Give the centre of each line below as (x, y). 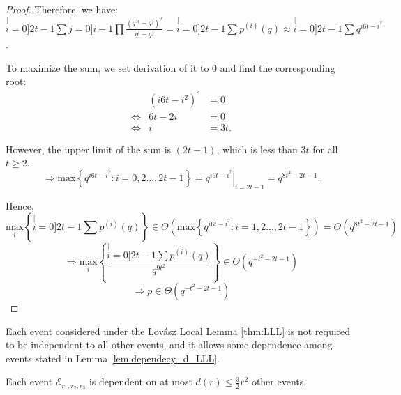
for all (325, 149)
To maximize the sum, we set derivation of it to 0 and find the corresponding (171, 67)
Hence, (20, 205)
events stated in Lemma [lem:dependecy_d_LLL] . (113, 358)
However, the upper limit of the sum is (89, 149)
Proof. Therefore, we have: (62, 9)
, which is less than (257, 149)
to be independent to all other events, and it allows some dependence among (169, 344)
